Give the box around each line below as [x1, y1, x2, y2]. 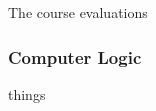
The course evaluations [8, 2, 148, 22]
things [8, 83, 46, 104]
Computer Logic [8, 44, 142, 69]
